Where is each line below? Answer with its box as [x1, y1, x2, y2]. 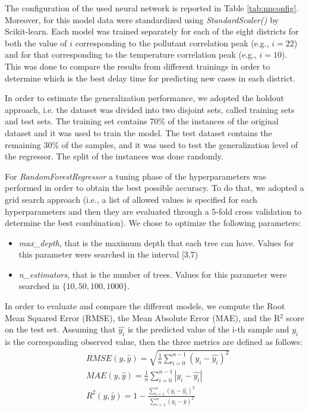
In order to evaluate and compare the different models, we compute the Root [5, 300, 285, 312]
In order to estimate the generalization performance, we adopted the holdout [5, 92, 285, 104]
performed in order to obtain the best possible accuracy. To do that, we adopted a [5, 181, 304, 194]
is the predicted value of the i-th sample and [127, 323, 289, 335]
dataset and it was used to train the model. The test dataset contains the [5, 126, 272, 139]
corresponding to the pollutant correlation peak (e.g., [75, 36, 269, 49]
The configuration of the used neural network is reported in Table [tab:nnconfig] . [5, 2, 299, 14]
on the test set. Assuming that [5, 323, 116, 335]
